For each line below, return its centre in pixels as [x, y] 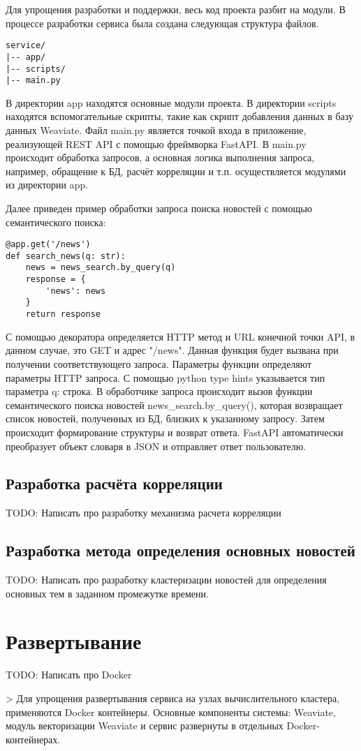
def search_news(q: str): [66, 256]
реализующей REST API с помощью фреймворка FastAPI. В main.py [156, 143]
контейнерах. [33, 739]
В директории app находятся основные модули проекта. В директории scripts [171, 102]
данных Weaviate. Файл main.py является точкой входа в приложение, [156, 130]
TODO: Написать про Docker [69, 675]
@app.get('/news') [48, 245]
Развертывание [74, 641]
